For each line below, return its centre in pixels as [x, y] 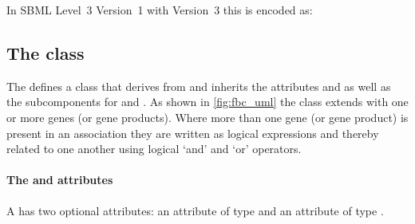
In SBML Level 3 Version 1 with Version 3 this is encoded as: [160, 10]
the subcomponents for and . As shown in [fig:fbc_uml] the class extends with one [207, 102]
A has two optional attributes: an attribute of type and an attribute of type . [195, 210]
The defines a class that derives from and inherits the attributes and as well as [199, 86]
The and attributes [60, 180]
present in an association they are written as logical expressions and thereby [193, 133]
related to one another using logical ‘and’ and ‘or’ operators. [154, 149]
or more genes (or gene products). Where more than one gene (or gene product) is [207, 117]
